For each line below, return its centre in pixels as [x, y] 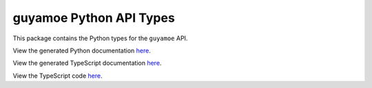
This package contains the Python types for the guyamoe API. [100, 38]
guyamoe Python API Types [94, 18]
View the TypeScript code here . [58, 76]
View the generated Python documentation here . [82, 50]
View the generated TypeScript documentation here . [87, 63]
